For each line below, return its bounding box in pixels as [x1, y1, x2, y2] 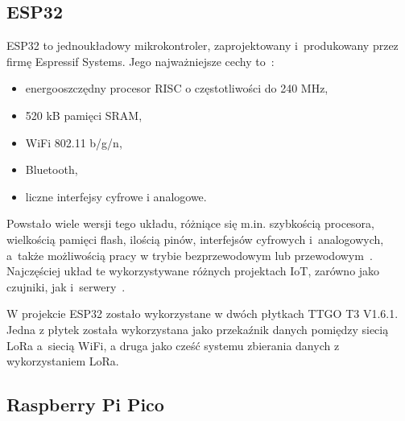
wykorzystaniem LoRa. [6, 353, 119, 369]
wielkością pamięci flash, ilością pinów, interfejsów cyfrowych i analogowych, [6, 230, 384, 247]
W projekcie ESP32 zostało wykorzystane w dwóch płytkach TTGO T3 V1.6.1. [6, 305, 399, 322]
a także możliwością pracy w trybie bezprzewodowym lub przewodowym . [6, 246, 373, 263]
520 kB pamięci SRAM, [25, 106, 143, 123]
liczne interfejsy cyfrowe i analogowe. [25, 188, 207, 204]
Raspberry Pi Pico [6, 392, 164, 417]
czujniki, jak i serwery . [6, 278, 126, 295]
